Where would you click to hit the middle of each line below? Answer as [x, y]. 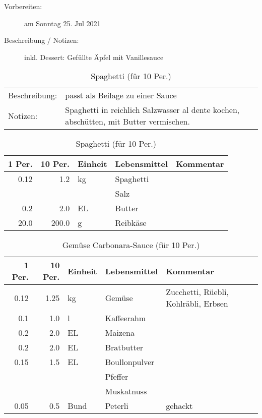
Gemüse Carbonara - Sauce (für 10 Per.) [131, 245]
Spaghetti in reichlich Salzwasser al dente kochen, [152, 110]
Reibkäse [131, 223]
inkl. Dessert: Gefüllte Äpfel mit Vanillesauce [94, 57]
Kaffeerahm [125, 318]
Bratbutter [124, 347]
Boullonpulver [130, 362]
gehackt [179, 406]
